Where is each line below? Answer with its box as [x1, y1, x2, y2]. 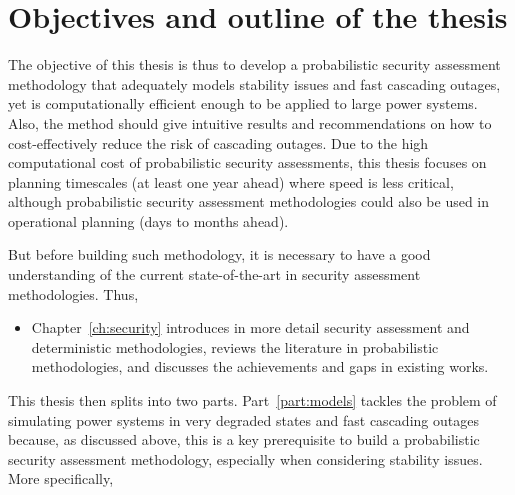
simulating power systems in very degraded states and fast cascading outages [8, 409, 479, 430]
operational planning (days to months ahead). [8, 210, 289, 231]
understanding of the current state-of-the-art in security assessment [8, 264, 421, 285]
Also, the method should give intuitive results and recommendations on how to [8, 112, 492, 133]
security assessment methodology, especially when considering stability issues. [8, 448, 483, 469]
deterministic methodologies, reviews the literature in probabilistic [31, 336, 439, 357]
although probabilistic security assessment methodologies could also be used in [8, 191, 490, 212]
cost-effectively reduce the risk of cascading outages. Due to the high [8, 132, 429, 153]
